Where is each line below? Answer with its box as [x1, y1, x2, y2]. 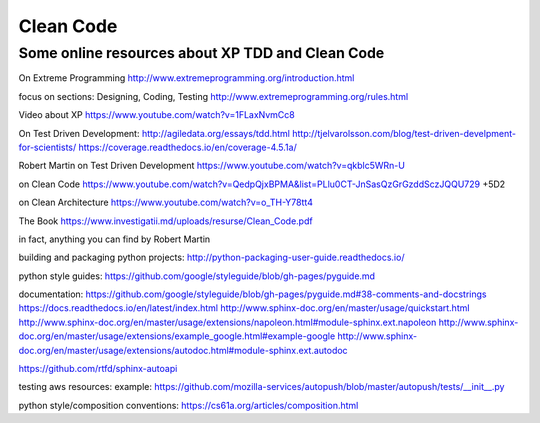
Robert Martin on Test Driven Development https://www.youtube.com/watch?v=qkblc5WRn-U [18, 160, 405, 172]
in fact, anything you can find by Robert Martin [18, 233, 211, 245]
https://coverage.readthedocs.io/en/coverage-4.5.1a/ [78, 141, 297, 153]
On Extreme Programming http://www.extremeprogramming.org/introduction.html [18, 72, 355, 84]
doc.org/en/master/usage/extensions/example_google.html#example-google [18, 330, 336, 342]
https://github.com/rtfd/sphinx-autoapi [18, 363, 178, 375]
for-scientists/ [18, 141, 77, 153]
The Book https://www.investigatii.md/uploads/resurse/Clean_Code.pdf [18, 215, 314, 227]
